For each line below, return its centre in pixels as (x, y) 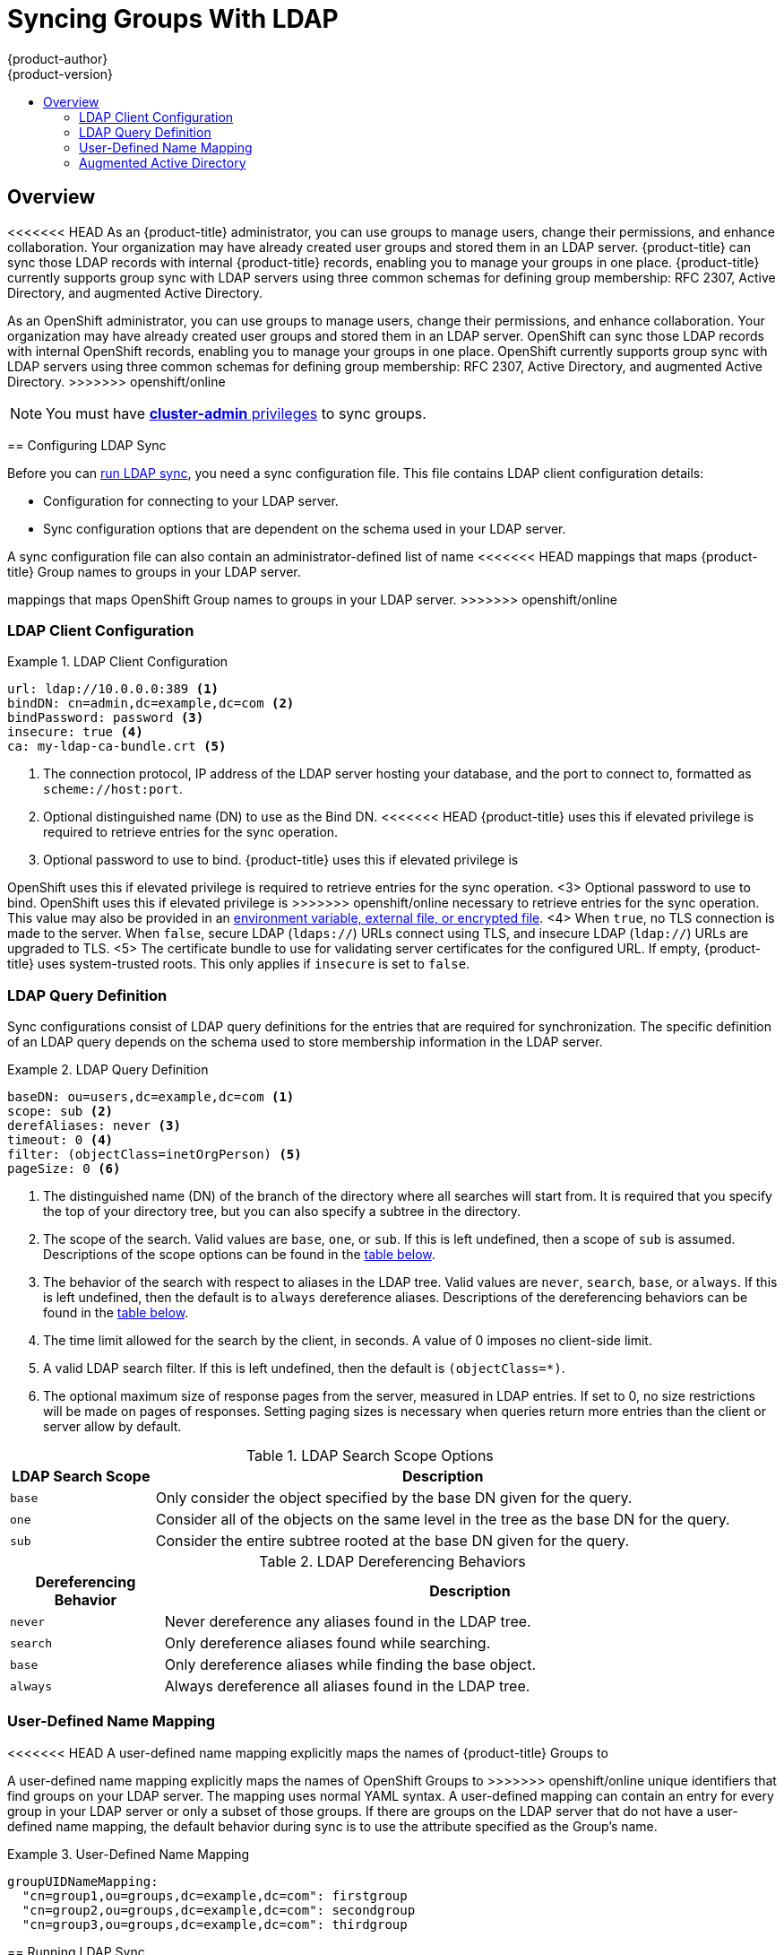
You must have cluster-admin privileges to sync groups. (236, 413)
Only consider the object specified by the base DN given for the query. (394, 1498)
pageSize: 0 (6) (64, 1169)
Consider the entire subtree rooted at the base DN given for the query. (392, 1541)
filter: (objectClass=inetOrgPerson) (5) (155, 1155)
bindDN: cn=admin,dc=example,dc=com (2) (151, 704)
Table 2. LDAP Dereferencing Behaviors (392, 1562)
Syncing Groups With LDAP (173, 19)
